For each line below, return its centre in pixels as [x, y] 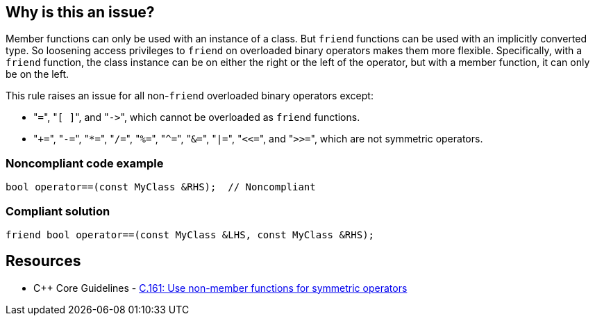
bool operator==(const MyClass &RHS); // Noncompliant [161, 187]
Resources [43, 261]
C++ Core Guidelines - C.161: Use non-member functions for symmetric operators [220, 288]
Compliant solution [58, 211]
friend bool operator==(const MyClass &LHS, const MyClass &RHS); [190, 234]
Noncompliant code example [85, 163]
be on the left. [37, 74]
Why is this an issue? [80, 12]
